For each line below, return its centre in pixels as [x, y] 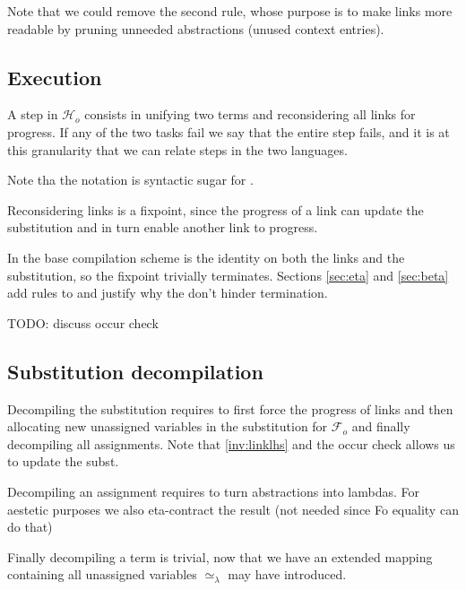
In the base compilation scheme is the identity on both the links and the [206, 257]
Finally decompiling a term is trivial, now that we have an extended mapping [220, 556]
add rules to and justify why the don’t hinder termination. [168, 293]
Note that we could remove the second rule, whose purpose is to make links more [230, 11]
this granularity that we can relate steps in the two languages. [177, 149]
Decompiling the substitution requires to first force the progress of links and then [230, 408]
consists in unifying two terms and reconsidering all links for [250, 114]
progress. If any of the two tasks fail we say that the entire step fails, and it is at [229, 131]
